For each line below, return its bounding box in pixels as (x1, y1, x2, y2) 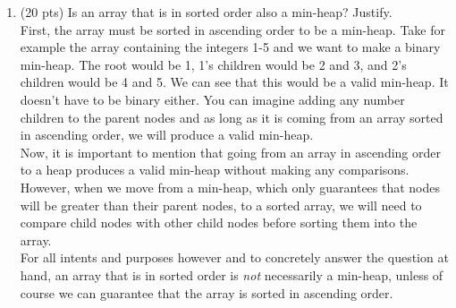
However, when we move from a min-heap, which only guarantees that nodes (20, 177, 441, 196)
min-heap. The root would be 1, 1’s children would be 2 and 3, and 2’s (20, 55, 407, 73)
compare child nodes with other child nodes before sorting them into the (20, 213, 418, 232)
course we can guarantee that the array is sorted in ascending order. (20, 283, 393, 302)
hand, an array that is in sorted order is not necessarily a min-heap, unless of (20, 265, 443, 284)
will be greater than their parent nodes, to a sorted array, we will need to (20, 195, 422, 214)
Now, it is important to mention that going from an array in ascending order (20, 142, 441, 161)
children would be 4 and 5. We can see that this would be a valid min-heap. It (20, 73, 449, 91)
